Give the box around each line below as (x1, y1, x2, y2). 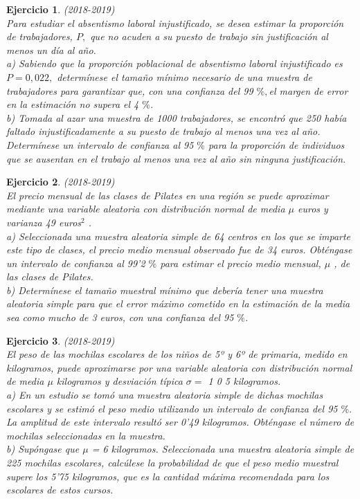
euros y (298, 201, 328, 216)
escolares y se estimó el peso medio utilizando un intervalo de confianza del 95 (6, 401, 338, 415)
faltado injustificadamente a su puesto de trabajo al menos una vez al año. (6, 124, 321, 138)
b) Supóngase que (6, 442, 80, 456)
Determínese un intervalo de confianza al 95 (6, 137, 194, 152)
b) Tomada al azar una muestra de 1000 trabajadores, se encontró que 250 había (6, 110, 347, 125)
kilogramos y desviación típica (56, 374, 183, 388)
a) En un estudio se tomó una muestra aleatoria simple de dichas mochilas (6, 388, 323, 402)
